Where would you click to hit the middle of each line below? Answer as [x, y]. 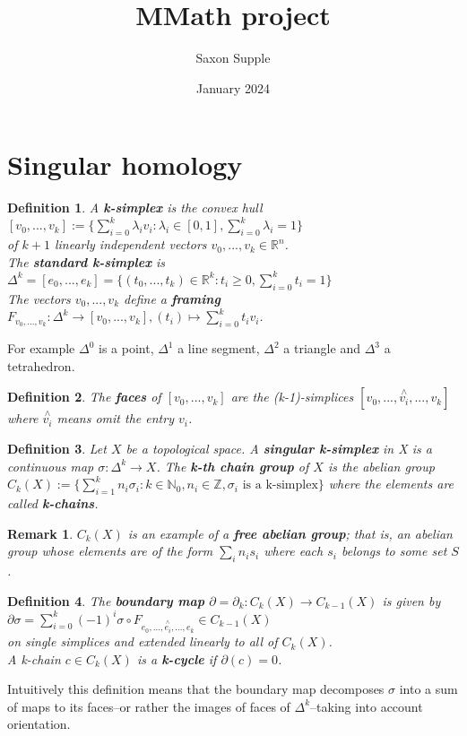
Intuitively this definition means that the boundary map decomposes [196, 689]
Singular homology [125, 165]
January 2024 [233, 87]
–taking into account [367, 706]
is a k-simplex [280, 485]
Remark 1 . [40, 533]
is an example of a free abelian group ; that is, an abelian [290, 533]
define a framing [172, 298]
